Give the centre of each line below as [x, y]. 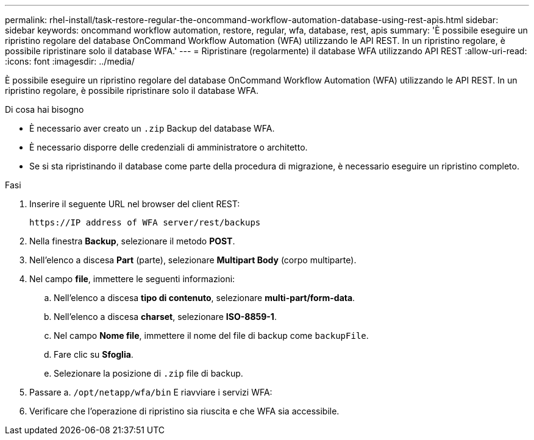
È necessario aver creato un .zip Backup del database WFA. [152, 128]
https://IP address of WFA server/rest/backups [145, 222]
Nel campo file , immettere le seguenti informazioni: [132, 279]
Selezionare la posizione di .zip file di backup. [148, 373]
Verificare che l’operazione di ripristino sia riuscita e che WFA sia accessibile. [184, 411]
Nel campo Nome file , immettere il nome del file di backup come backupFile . [211, 335]
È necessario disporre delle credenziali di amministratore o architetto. [169, 147]
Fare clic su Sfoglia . [94, 354]
